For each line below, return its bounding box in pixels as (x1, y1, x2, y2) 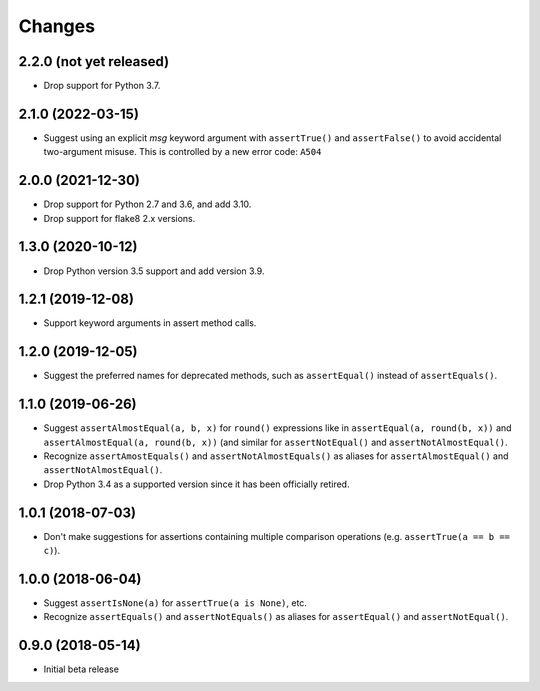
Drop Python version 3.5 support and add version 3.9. (43, 265, 265, 277)
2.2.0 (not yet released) (18, 53, 170, 70)
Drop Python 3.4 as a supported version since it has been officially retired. (43, 478, 350, 490)
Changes (18, 15, 95, 37)
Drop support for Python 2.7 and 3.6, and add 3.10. (43, 198, 252, 210)
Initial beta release (43, 663, 120, 675)
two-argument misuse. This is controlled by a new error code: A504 (43, 146, 322, 158)
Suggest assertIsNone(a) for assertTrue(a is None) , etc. (43, 597, 307, 609)
